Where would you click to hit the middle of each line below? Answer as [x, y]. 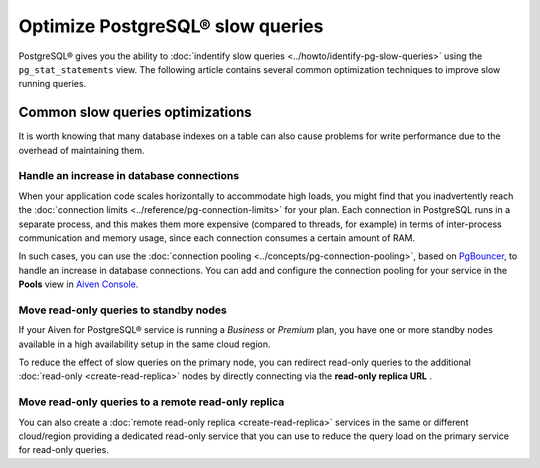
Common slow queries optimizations [135, 112]
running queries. [52, 84]
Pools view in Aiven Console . [78, 284]
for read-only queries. [63, 450]
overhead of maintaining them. [81, 150]
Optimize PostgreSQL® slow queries [171, 26]
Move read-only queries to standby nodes [122, 310]
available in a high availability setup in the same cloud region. [144, 344]
